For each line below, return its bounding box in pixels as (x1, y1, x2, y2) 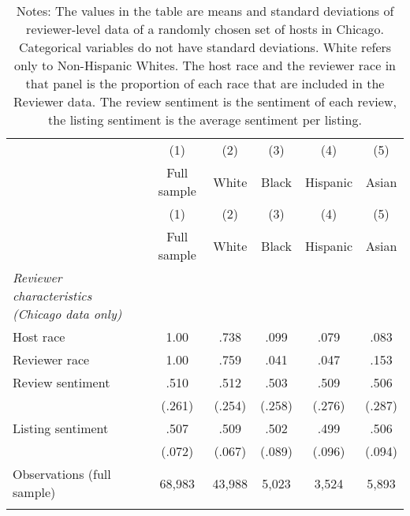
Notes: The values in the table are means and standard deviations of (16, 2, 394, 20)
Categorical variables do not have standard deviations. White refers (18, 38, 392, 56)
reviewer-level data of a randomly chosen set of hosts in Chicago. (26, 20, 384, 38)
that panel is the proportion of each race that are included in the (25, 74, 385, 92)
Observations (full (13, 465, 111, 483)
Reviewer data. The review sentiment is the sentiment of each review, (13, 92, 397, 110)
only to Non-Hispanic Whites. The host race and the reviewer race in (14, 56, 396, 74)
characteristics (13, 286, 92, 305)
